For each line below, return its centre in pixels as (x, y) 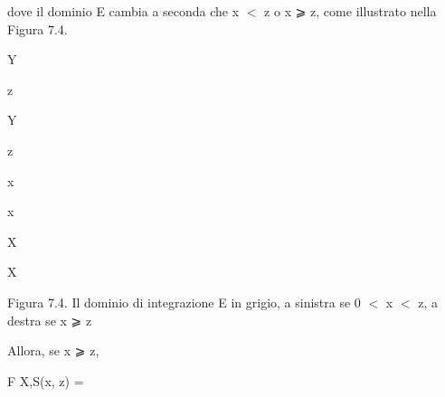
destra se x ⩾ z (50, 320)
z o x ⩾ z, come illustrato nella (350, 11)
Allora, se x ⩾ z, (53, 350)
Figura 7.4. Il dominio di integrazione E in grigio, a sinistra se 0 (184, 302)
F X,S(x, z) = (46, 380)
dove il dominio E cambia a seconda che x (123, 11)
